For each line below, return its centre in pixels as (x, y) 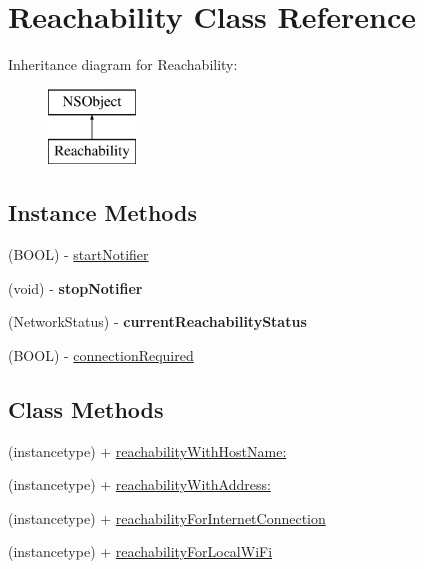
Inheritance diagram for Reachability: (123, 64)
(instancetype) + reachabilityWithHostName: (147, 450)
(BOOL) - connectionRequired (101, 354)
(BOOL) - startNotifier (78, 254)
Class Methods (86, 408)
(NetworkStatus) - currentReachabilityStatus (157, 321)
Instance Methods (102, 212)
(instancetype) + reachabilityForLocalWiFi (140, 551)
